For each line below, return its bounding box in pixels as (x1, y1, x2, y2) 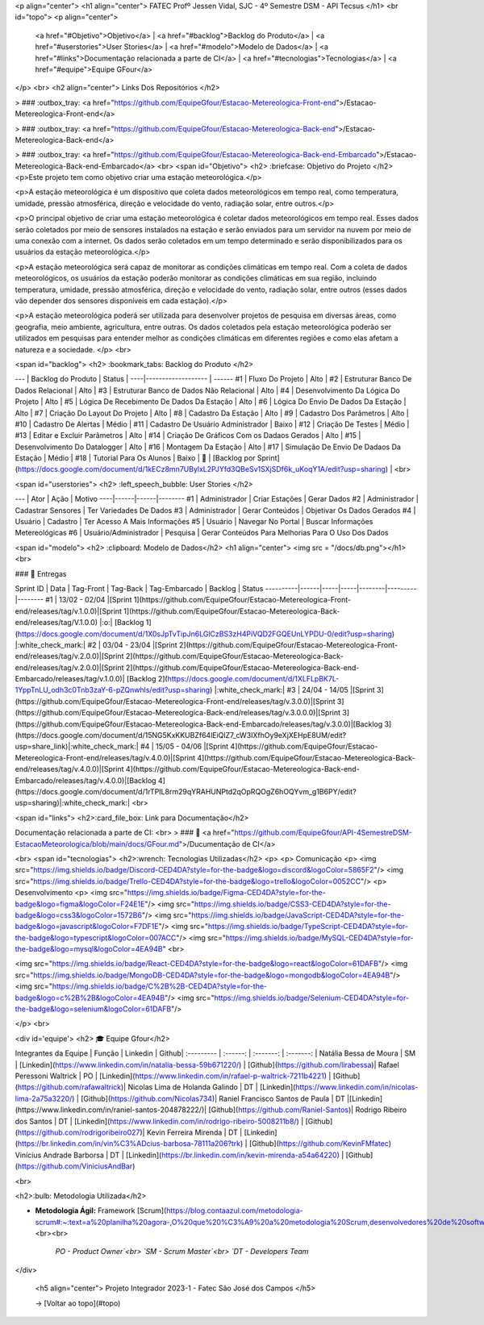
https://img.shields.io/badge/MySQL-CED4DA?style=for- (225, 932, 415, 943)
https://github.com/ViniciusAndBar (17, 1161, 133, 1171)
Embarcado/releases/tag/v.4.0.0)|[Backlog (15, 775, 156, 785)
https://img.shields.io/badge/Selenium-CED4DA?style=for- (214, 993, 410, 1002)
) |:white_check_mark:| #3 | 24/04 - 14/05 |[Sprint (210, 685, 375, 695)
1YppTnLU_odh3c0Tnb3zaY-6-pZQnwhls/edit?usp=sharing (15, 685, 211, 695)
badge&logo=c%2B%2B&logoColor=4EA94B (15, 993, 165, 1002)
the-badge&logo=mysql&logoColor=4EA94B (15, 944, 163, 954)
